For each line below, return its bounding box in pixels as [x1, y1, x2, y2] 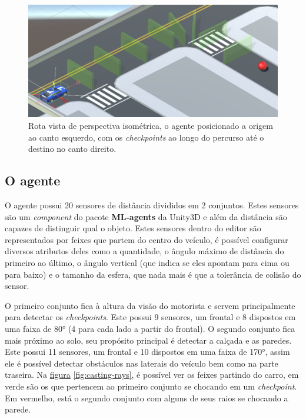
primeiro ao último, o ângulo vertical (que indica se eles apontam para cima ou [5, 257, 290, 269]
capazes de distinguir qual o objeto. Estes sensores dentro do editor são [5, 222, 261, 234]
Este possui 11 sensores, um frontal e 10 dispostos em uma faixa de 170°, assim [5, 345, 290, 358]
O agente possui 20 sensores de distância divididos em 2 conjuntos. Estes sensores [5, 199, 299, 211]
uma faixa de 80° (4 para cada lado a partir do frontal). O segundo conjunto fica [5, 322, 295, 334]
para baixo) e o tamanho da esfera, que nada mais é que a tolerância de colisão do [5, 268, 301, 280]
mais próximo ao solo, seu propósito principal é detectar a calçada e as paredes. [5, 334, 292, 346]
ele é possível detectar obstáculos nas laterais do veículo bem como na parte [5, 357, 278, 369]
